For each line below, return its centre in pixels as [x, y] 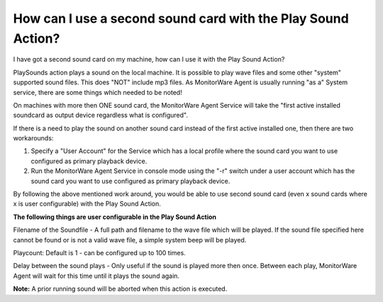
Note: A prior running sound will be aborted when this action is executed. [120, 289]
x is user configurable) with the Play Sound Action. [87, 204]
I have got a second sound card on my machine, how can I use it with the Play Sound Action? [149, 60]
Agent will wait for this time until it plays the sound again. [96, 276]
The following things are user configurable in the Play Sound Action [115, 217]
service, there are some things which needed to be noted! [98, 92]
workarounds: [33, 138]
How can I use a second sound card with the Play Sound [181, 18]
